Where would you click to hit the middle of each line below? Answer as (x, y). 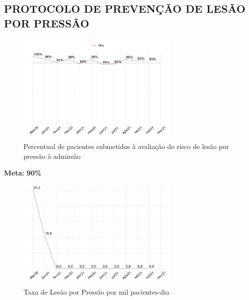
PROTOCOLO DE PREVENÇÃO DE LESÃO (125, 9)
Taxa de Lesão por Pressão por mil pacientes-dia (97, 291)
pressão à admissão (52, 156)
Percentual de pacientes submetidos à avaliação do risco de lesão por (126, 146)
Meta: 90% (23, 172)
